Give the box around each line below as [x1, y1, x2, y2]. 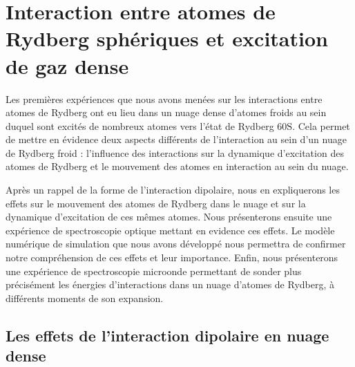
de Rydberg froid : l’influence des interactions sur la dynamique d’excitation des [6, 145, 344, 160]
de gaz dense [6, 51, 129, 79]
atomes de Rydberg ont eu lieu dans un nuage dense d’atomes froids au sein [6, 105, 327, 120]
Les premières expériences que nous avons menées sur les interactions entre [6, 91, 323, 106]
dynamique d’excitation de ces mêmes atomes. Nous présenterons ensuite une [6, 209, 332, 224]
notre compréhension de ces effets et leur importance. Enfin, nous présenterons [6, 250, 338, 265]
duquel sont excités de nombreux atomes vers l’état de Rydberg [6, 118, 274, 133]
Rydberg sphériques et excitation [6, 24, 328, 53]
